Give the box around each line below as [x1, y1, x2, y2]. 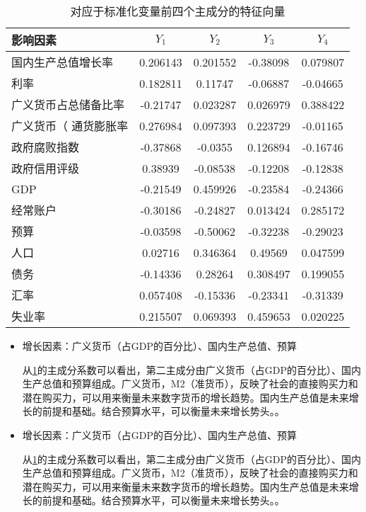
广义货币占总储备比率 [11, 96, 125, 113]
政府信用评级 [11, 160, 80, 176]
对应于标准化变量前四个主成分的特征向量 [70, 3, 285, 19]
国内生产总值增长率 [11, 54, 114, 70]
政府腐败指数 [11, 139, 80, 155]
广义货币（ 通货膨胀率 [11, 118, 129, 134]
